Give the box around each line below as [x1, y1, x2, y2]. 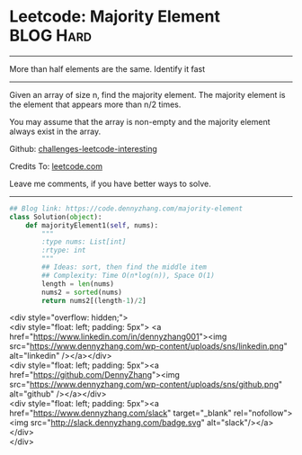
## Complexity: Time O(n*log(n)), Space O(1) [41, 271, 216, 280]
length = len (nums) [41, 279, 115, 289]
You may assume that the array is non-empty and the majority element [9, 116, 271, 127]
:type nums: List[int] [41, 237, 127, 246]
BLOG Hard [9, 25, 93, 46]
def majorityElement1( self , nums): [25, 220, 159, 230]
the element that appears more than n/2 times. [9, 99, 182, 110]
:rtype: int [41, 245, 87, 255]
